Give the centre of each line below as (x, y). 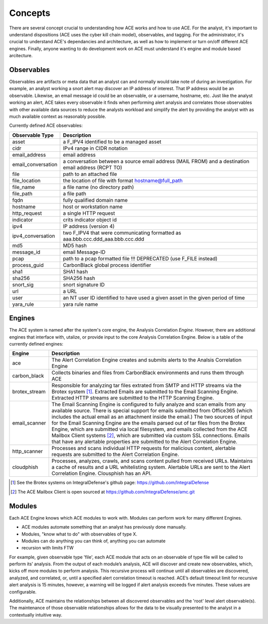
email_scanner (29, 423)
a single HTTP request (89, 213)
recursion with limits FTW (48, 548)
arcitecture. (21, 56)
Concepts (30, 13)
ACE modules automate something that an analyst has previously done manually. (104, 527)
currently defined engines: (36, 344)
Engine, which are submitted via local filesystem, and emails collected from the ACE (149, 429)
